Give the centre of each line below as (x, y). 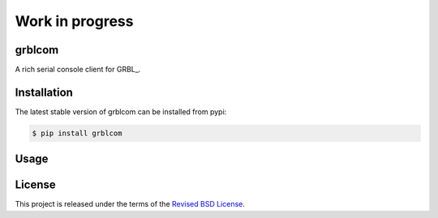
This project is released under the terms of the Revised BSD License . (130, 204)
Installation (44, 92)
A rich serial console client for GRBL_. (78, 70)
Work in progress (74, 21)
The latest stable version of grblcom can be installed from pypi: (121, 111)
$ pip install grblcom (77, 133)
